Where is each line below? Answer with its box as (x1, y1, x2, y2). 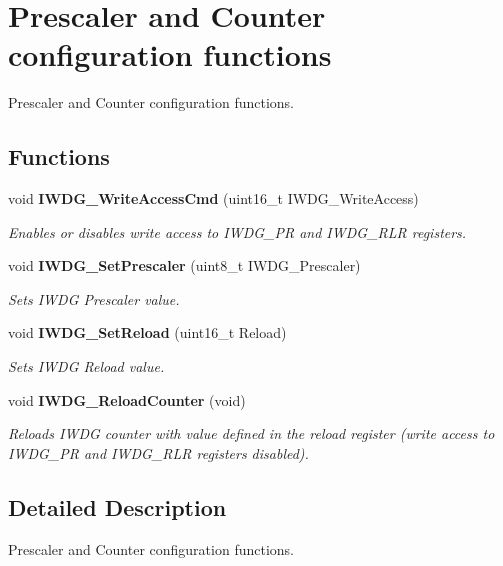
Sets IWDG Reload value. (8, 356, 165, 377)
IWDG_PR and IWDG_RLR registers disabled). (8, 442, 309, 463)
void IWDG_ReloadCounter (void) (8, 389, 246, 410)
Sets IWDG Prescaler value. (8, 288, 180, 309)
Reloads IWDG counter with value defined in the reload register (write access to (8, 423, 495, 444)
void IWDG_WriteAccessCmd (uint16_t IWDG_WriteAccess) (8, 188, 419, 209)
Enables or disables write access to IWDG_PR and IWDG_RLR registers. (8, 221, 467, 242)
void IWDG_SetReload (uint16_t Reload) (8, 322, 287, 343)
